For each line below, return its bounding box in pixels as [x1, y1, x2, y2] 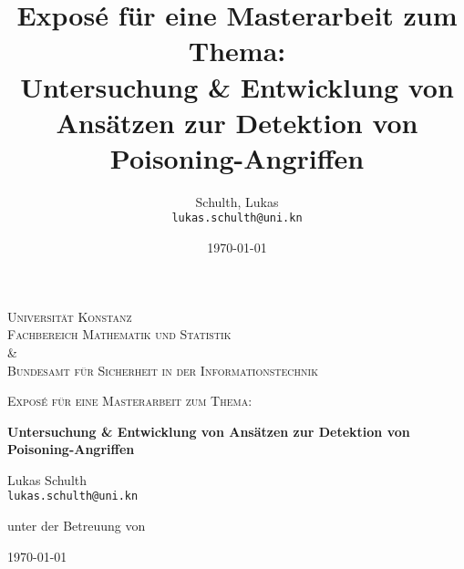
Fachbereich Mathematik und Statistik [7, 325, 232, 344]
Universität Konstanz [7, 306, 132, 326]
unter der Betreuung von [7, 516, 146, 535]
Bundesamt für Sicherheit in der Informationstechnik [7, 360, 318, 379]
